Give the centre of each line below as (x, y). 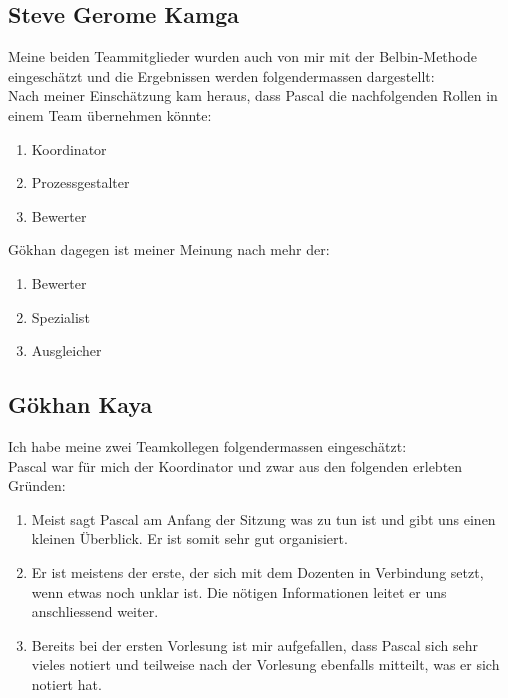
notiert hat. (66, 683)
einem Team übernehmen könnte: (110, 114)
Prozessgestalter (80, 182)
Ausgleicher (66, 350)
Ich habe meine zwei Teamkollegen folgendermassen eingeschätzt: (207, 445)
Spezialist (60, 316)
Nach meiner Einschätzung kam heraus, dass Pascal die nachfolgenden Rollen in (253, 95)
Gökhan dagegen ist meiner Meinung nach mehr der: (169, 249)
